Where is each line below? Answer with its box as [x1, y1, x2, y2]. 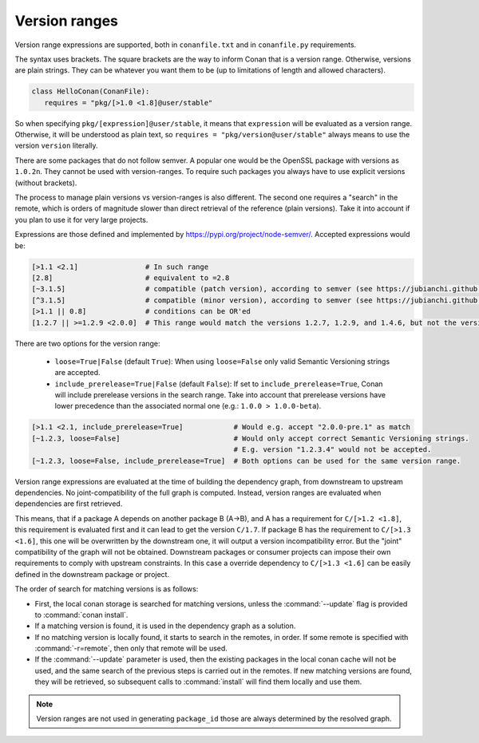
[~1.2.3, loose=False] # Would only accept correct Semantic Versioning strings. [31, 433, 470, 443]
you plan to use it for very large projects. [14, 215, 148, 224]
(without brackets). [14, 178, 77, 188]
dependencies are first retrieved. [14, 499, 123, 508]
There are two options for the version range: [14, 338, 160, 348]
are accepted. [54, 368, 101, 377]
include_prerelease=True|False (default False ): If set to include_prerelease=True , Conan [54, 379, 383, 389]
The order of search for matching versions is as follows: [14, 584, 199, 594]
